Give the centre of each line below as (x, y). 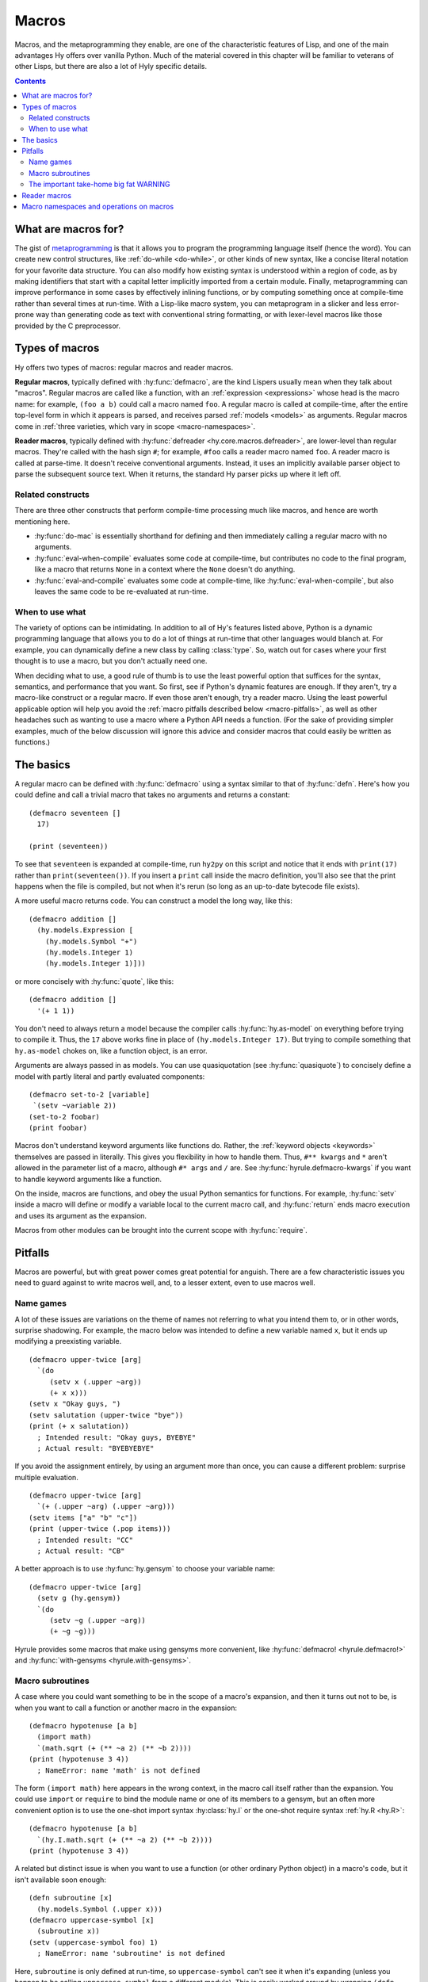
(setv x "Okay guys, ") (75, 1404)
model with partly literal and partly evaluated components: (110, 1076)
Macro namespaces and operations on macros (98, 207)
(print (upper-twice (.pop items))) (100, 1529)
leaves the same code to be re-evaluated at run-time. (122, 591)
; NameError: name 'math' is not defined (118, 1770)
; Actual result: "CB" (81, 1551)
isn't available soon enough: (61, 1880)
